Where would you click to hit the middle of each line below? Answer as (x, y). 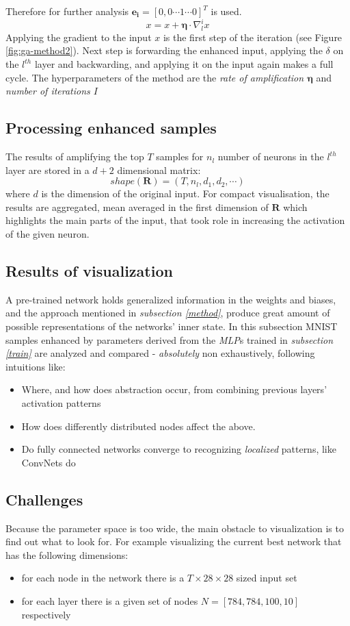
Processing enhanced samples (111, 128)
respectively (46, 614)
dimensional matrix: (159, 170)
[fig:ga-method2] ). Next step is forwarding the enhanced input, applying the (164, 50)
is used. (226, 11)
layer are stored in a (48, 170)
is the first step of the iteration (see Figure (253, 37)
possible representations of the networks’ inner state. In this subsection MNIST (172, 326)
